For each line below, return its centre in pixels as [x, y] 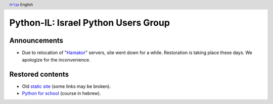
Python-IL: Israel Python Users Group [90, 23]
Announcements [36, 41]
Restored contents [39, 74]
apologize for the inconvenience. [56, 60]
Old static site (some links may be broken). [66, 86]
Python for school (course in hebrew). [61, 93]
